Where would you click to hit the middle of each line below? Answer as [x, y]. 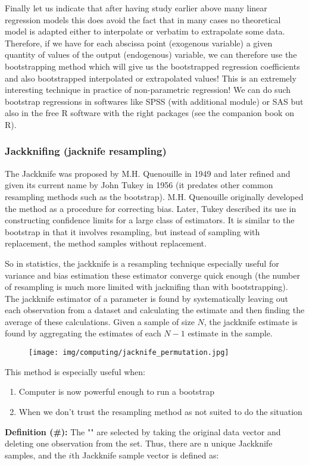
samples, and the [35, 455]
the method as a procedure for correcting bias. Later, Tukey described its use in [151, 208]
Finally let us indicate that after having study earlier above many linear [136, 8]
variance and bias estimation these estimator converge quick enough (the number [152, 275]
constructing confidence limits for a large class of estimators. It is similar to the [150, 220]
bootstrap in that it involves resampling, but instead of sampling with [132, 231]
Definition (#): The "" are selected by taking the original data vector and [143, 431]
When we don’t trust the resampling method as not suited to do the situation [160, 411]
